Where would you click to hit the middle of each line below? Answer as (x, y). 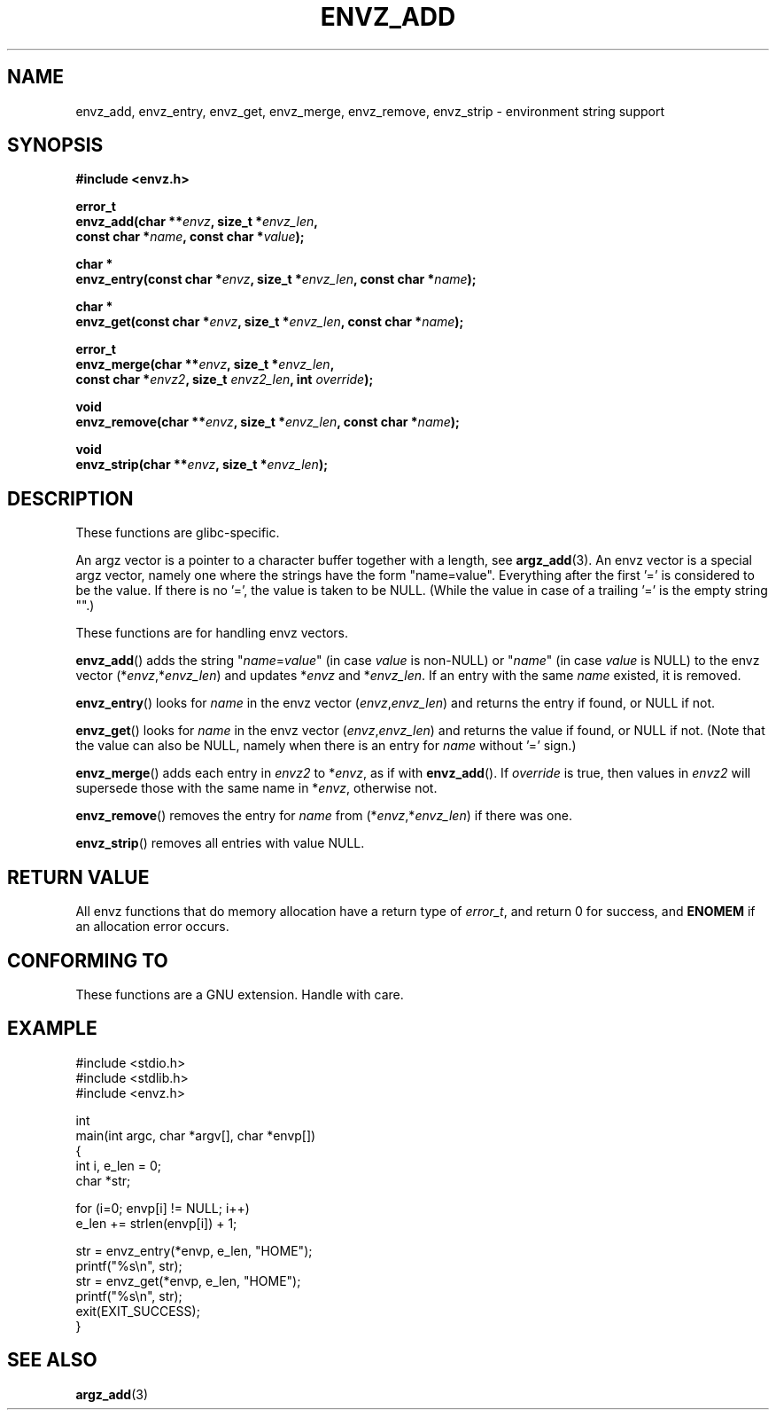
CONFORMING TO (88, 960)
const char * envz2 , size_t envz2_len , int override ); (225, 380)
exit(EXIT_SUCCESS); (138, 1311)
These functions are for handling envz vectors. (212, 633)
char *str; (103, 1180)
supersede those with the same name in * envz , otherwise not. (256, 788)
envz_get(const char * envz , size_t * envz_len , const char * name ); (270, 322)
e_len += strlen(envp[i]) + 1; (156, 1223)
